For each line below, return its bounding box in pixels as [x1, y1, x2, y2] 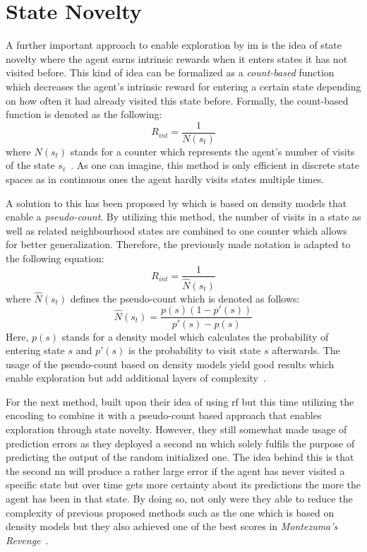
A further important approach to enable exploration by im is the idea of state [6, 37, 342, 52]
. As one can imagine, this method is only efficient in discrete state [71, 158, 359, 172]
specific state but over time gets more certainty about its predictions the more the [6, 477, 361, 492]
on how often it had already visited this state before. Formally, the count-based [6, 93, 349, 107]
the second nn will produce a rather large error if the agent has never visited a [6, 463, 345, 478]
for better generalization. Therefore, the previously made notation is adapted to [6, 237, 351, 252]
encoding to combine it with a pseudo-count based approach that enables [6, 408, 322, 423]
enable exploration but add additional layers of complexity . [6, 370, 266, 385]
